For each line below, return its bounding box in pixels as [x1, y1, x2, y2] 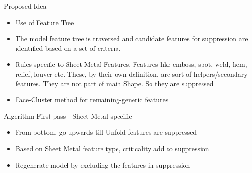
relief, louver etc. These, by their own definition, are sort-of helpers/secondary [15, 68, 248, 79]
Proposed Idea [4, 1, 47, 11]
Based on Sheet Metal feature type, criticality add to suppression [15, 143, 209, 153]
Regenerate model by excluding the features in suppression [15, 159, 190, 170]
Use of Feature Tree [15, 17, 74, 27]
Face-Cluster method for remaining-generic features [15, 94, 168, 105]
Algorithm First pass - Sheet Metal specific [4, 110, 132, 121]
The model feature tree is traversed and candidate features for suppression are [15, 33, 248, 44]
